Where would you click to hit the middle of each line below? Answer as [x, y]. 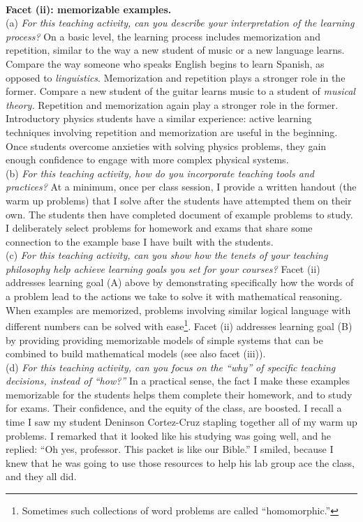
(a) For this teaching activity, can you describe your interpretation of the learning [180, 23]
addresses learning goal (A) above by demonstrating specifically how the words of [180, 282]
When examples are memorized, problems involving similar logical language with [178, 310]
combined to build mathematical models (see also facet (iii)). [136, 353]
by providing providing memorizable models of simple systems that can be [164, 340]
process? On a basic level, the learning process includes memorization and [163, 36]
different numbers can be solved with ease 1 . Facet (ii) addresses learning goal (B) [179, 325]
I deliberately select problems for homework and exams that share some [159, 228]
